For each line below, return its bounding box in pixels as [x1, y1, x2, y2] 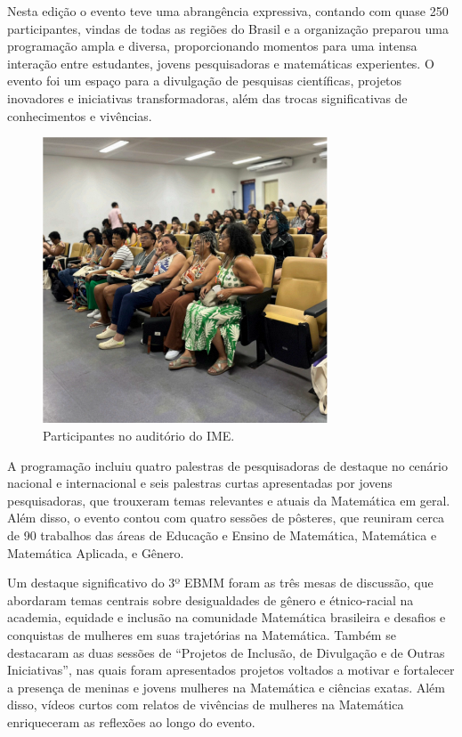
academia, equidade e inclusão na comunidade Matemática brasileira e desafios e [7, 608, 446, 627]
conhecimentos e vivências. [7, 106, 152, 125]
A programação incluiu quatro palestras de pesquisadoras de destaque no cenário [7, 456, 448, 474]
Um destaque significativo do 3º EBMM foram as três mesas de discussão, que [7, 573, 434, 592]
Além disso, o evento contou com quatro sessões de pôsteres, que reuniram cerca [7, 508, 445, 527]
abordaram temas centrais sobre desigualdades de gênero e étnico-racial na [7, 590, 414, 609]
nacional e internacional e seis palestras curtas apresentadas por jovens [7, 474, 393, 492]
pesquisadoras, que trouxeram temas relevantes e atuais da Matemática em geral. [7, 490, 450, 509]
